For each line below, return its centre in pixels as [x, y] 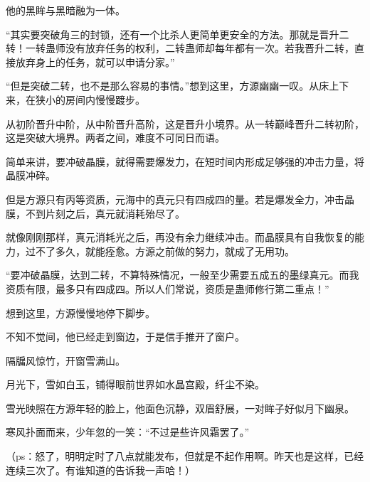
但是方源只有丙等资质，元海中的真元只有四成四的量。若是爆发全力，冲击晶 [180, 199]
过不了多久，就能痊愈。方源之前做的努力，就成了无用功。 [160, 251]
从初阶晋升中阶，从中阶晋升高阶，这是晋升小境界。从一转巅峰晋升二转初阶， [185, 123]
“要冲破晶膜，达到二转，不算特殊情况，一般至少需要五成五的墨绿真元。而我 [183, 275]
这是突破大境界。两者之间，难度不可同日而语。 [115, 138]
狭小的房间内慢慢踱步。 [90, 99]
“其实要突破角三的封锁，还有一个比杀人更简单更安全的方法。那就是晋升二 [178, 34]
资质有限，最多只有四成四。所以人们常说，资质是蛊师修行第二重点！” [168, 288]
